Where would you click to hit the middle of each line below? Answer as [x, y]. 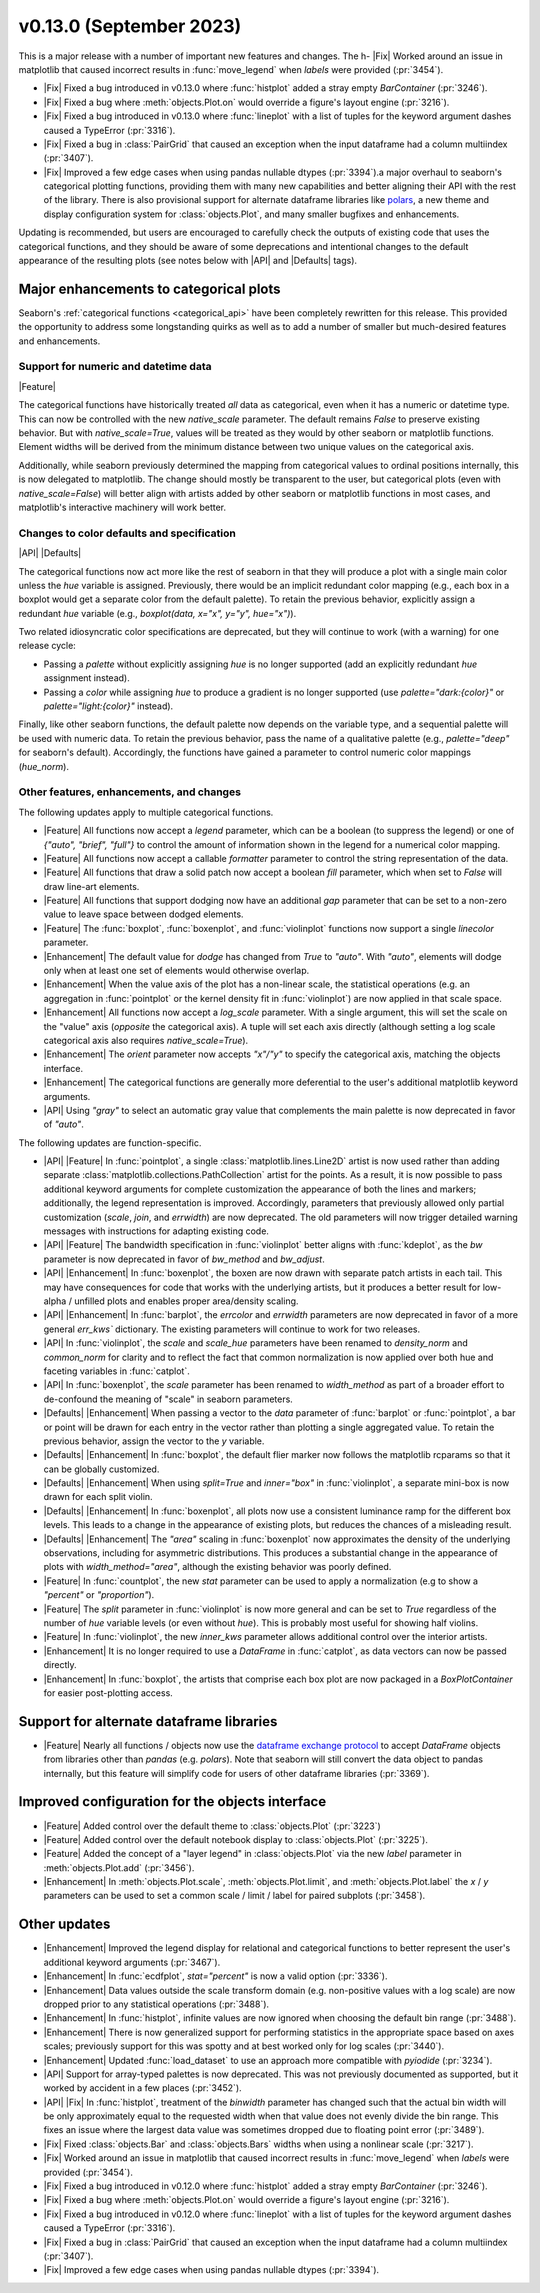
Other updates [64, 1924]
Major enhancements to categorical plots [149, 288]
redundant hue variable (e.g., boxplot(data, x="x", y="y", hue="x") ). [157, 613]
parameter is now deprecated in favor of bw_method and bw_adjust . [184, 1259]
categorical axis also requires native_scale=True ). [146, 1040]
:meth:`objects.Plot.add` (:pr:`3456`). [119, 1867]
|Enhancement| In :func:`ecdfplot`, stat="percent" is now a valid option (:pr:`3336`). [215, 1976]
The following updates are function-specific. [110, 1142]
